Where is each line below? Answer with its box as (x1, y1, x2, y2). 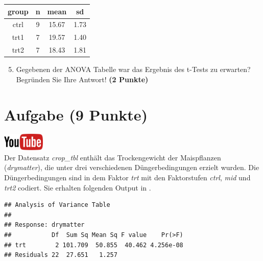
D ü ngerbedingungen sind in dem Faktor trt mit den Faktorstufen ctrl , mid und (4, 172, 251, 183)
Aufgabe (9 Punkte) (4, 104, 148, 125)
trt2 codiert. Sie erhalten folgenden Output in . (4, 182, 151, 193)
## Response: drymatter (4, 221, 85, 229)
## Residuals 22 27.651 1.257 (4, 251, 117, 259)
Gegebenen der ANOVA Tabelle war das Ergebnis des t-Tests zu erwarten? (16, 64, 251, 75)
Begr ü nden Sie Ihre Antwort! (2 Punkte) (16, 74, 149, 84)
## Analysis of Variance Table (4, 201, 110, 209)
